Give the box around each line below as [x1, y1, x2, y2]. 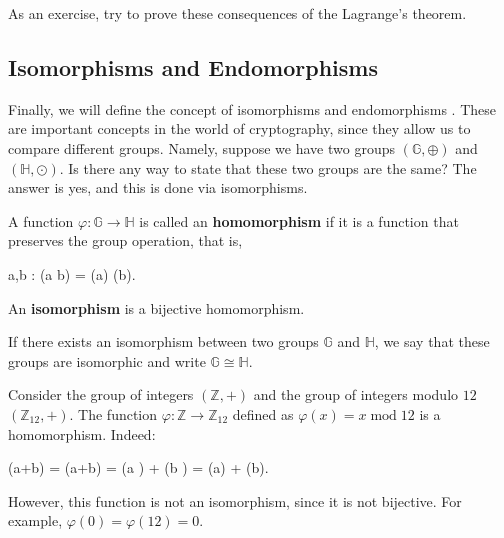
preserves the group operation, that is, [8, 230, 243, 251]
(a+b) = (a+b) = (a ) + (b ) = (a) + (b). [8, 457, 269, 478]
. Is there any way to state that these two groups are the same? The [59, 157, 477, 178]
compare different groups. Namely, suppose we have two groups [8, 137, 395, 158]
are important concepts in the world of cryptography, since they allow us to [8, 118, 471, 139]
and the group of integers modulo [253, 384, 459, 405]
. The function [69, 403, 158, 424]
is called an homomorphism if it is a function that [139, 210, 459, 231]
